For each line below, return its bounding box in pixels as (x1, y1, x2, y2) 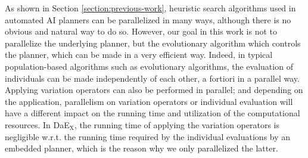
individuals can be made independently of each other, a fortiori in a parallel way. (5, 72, 300, 84)
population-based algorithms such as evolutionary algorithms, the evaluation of (5, 60, 293, 72)
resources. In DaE (5, 118, 70, 131)
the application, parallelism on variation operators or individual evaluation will (5, 95, 293, 107)
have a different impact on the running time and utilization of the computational (5, 107, 300, 119)
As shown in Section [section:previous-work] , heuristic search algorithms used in (5, 2, 296, 14)
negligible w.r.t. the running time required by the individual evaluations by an (5, 130, 291, 142)
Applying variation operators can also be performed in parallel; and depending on (5, 83, 303, 96)
